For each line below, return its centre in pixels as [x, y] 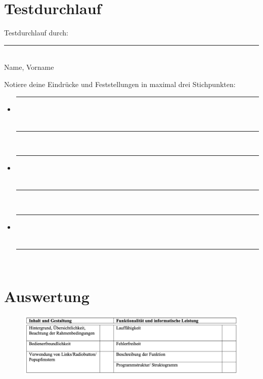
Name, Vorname [29, 67]
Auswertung [47, 296]
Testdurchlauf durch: [36, 33]
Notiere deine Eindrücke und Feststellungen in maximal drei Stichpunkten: [120, 84]
